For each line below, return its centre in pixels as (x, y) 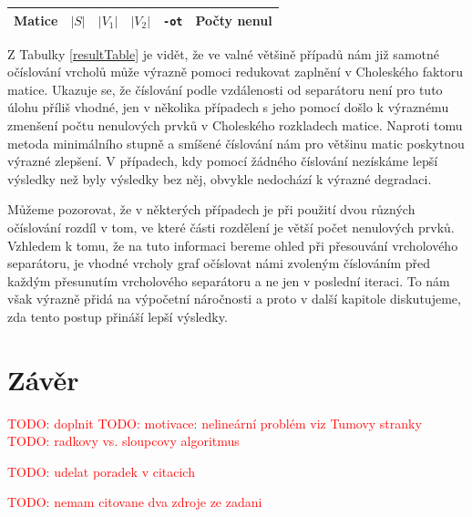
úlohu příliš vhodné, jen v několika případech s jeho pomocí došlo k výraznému (228, 107)
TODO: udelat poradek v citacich (101, 471)
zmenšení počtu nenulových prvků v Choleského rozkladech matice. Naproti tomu (235, 125)
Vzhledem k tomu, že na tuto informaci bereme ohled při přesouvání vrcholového (233, 245)
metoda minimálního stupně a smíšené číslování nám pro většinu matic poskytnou (236, 143)
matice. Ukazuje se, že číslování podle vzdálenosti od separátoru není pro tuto (225, 89)
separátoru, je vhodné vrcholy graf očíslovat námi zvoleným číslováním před (219, 263)
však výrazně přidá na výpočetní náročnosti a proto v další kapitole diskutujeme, (234, 299)
